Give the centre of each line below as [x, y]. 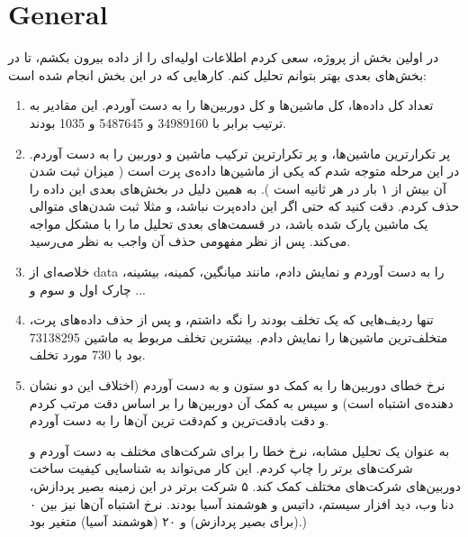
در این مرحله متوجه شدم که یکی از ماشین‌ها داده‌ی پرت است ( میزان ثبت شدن [244, 171]
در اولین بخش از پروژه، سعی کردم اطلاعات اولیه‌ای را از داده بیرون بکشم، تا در [224, 57]
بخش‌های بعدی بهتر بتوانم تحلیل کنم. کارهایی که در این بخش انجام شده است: [217, 74]
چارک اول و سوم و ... [87, 289]
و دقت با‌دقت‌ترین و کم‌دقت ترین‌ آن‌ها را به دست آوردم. [179, 420]
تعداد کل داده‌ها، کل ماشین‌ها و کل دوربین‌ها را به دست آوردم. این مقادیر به [231, 105]
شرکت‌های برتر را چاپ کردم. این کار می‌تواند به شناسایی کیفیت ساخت [221, 468]
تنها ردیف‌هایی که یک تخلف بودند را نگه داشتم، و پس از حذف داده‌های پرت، [231, 319]
